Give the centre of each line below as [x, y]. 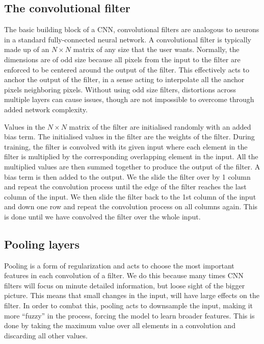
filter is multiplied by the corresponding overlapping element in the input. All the [131, 156]
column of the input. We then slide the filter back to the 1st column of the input [130, 196]
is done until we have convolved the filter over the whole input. [102, 216]
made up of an [27, 49]
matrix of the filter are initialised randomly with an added [160, 126]
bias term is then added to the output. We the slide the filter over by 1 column [127, 176]
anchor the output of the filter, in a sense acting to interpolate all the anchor [124, 79]
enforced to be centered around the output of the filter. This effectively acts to [127, 69]
